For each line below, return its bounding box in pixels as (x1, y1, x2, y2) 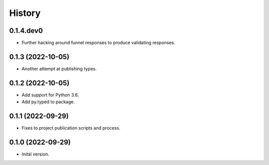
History (9, 7, 41, 18)
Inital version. (21, 151, 49, 157)
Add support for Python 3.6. (21, 92, 79, 98)
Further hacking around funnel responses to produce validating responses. (21, 40, 175, 46)
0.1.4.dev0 (9, 26, 43, 35)
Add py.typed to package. (21, 99, 75, 105)
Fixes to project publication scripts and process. (21, 125, 121, 131)
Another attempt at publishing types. (21, 65, 97, 72)
